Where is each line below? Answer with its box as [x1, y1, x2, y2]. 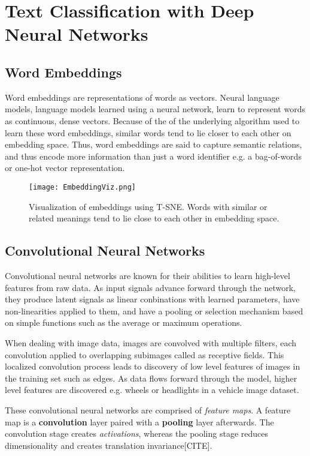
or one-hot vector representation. [5, 161, 125, 174]
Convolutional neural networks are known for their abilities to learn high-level [5, 269, 290, 281]
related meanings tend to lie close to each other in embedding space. [29, 212, 279, 224]
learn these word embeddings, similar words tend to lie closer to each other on [5, 126, 291, 139]
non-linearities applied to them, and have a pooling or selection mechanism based [5, 304, 303, 317]
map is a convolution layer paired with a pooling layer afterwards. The [5, 415, 274, 428]
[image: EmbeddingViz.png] [29, 182, 136, 191]
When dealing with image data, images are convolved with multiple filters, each [5, 336, 297, 349]
